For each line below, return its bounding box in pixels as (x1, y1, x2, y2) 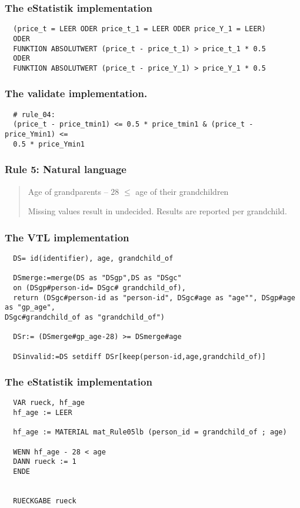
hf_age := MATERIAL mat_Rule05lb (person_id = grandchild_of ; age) (13, 428, 287, 437)
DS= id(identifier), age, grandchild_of (13, 254, 174, 263)
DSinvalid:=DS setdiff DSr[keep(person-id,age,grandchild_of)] (13, 352, 266, 361)
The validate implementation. (5, 86, 148, 101)
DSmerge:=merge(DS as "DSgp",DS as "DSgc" (13, 274, 182, 283)
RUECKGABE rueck (13, 496, 76, 505)
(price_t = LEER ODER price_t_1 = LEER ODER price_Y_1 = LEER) (13, 25, 266, 34)
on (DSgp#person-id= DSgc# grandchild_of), (13, 283, 186, 292)
